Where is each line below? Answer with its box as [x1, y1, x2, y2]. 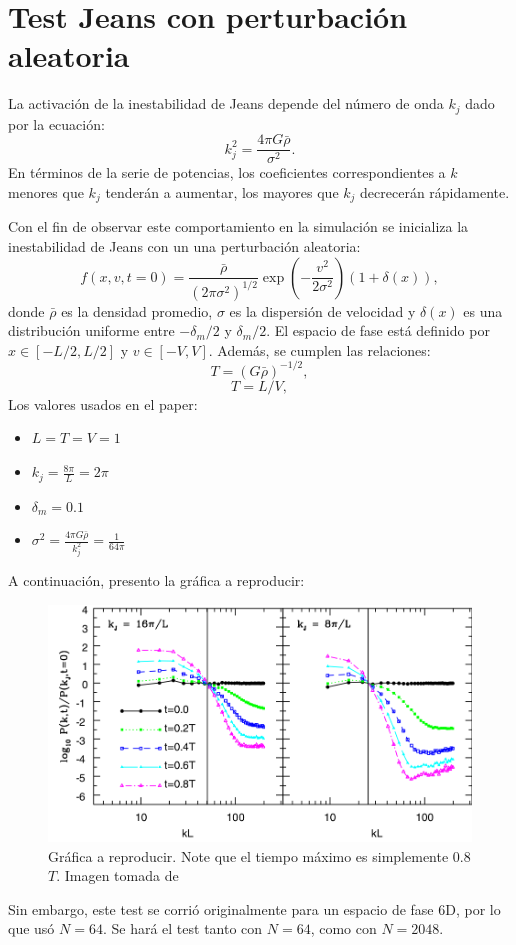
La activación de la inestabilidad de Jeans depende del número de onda [8, 93, 444, 114]
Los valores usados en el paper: [8, 393, 198, 414]
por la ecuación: [8, 113, 105, 134]
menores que [8, 182, 84, 203]
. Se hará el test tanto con [102, 918, 263, 939]
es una [463, 300, 503, 321]
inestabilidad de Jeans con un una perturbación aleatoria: [8, 236, 361, 257]
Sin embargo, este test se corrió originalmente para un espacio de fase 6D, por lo [8, 898, 501, 919]
